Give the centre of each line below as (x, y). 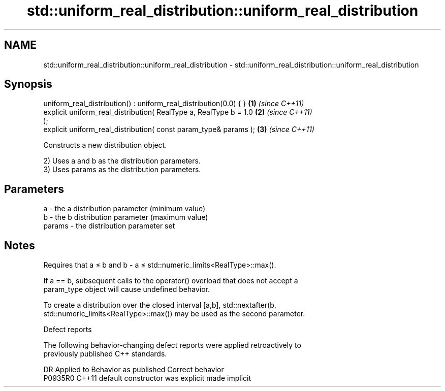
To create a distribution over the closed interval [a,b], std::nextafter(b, (160, 305)
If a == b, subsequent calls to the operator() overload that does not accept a (171, 281)
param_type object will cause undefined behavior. (127, 289)
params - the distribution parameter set (109, 226)
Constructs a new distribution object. (105, 145)
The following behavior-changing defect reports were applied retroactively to (172, 345)
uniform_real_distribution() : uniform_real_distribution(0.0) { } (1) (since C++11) (174, 104)
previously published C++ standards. (105, 354)
